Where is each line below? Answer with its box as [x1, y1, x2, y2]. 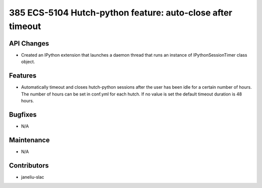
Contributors [9, 161, 49, 170]
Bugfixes [9, 110, 37, 119]
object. [21, 59, 35, 65]
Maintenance [9, 136, 50, 144]
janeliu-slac [21, 174, 45, 180]
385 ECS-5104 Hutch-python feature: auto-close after [9, 7, 232, 18]
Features [9, 72, 36, 80]
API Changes [9, 39, 49, 47]
